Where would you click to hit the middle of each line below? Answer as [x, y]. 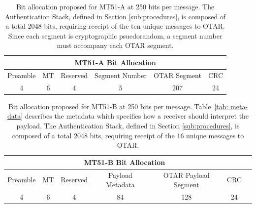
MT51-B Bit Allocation [125, 162]
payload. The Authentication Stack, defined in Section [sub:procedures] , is [128, 125]
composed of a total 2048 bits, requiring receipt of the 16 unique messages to [128, 135]
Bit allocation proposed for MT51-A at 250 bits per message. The [115, 6]
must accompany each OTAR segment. [115, 45]
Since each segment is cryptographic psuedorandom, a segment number [115, 35]
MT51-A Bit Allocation [115, 62]
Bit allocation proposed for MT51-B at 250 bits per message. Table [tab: [118, 106]
